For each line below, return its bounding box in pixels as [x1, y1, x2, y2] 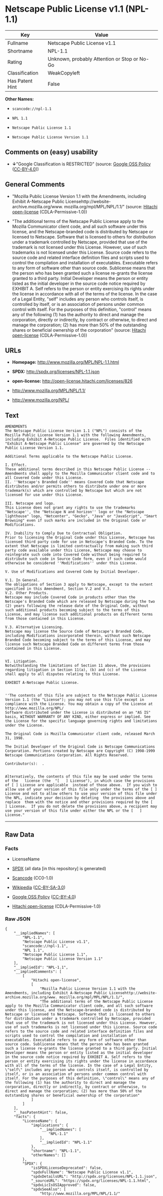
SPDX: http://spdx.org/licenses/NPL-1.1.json [12, 369, 100, 375]
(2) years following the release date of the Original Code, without [5, 603, 149, 608]
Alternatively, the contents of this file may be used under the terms [5, 774, 153, 779]
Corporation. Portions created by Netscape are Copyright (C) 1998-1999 [5, 749, 155, 754]
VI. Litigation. [5, 659, 38, 664]
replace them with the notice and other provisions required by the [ [5, 800, 153, 805]
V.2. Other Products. [5, 591, 49, 596]
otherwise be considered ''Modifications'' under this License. [5, 561, 138, 566]
